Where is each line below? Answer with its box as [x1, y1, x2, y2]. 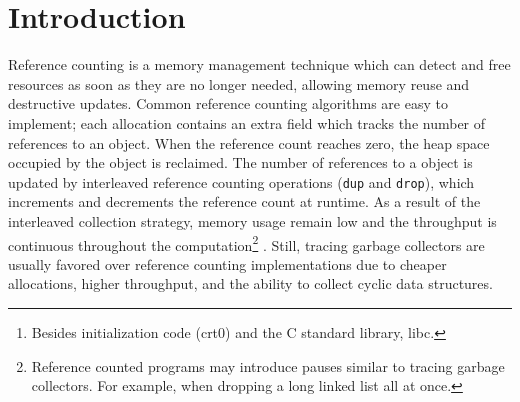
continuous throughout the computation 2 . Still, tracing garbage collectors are [8, 231, 485, 255]
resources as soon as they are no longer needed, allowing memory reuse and [8, 73, 470, 94]
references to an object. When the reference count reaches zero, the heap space [8, 132, 490, 153]
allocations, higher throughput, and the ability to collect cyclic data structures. [8, 273, 493, 294]
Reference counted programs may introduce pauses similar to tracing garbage [31, 355, 505, 376]
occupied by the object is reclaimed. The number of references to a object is [8, 152, 473, 173]
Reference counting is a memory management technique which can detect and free [8, 54, 511, 75]
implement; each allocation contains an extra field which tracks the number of [8, 112, 486, 133]
